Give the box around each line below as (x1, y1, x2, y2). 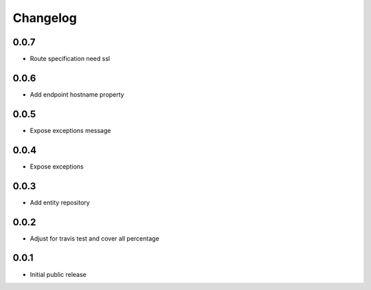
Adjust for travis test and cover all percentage (30, 234, 159, 243)
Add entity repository (30, 198, 90, 206)
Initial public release (30, 270, 87, 278)
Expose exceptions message (30, 126, 111, 134)
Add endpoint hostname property (30, 90, 124, 99)
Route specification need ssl (30, 55, 110, 63)
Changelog (12, 10, 77, 25)
